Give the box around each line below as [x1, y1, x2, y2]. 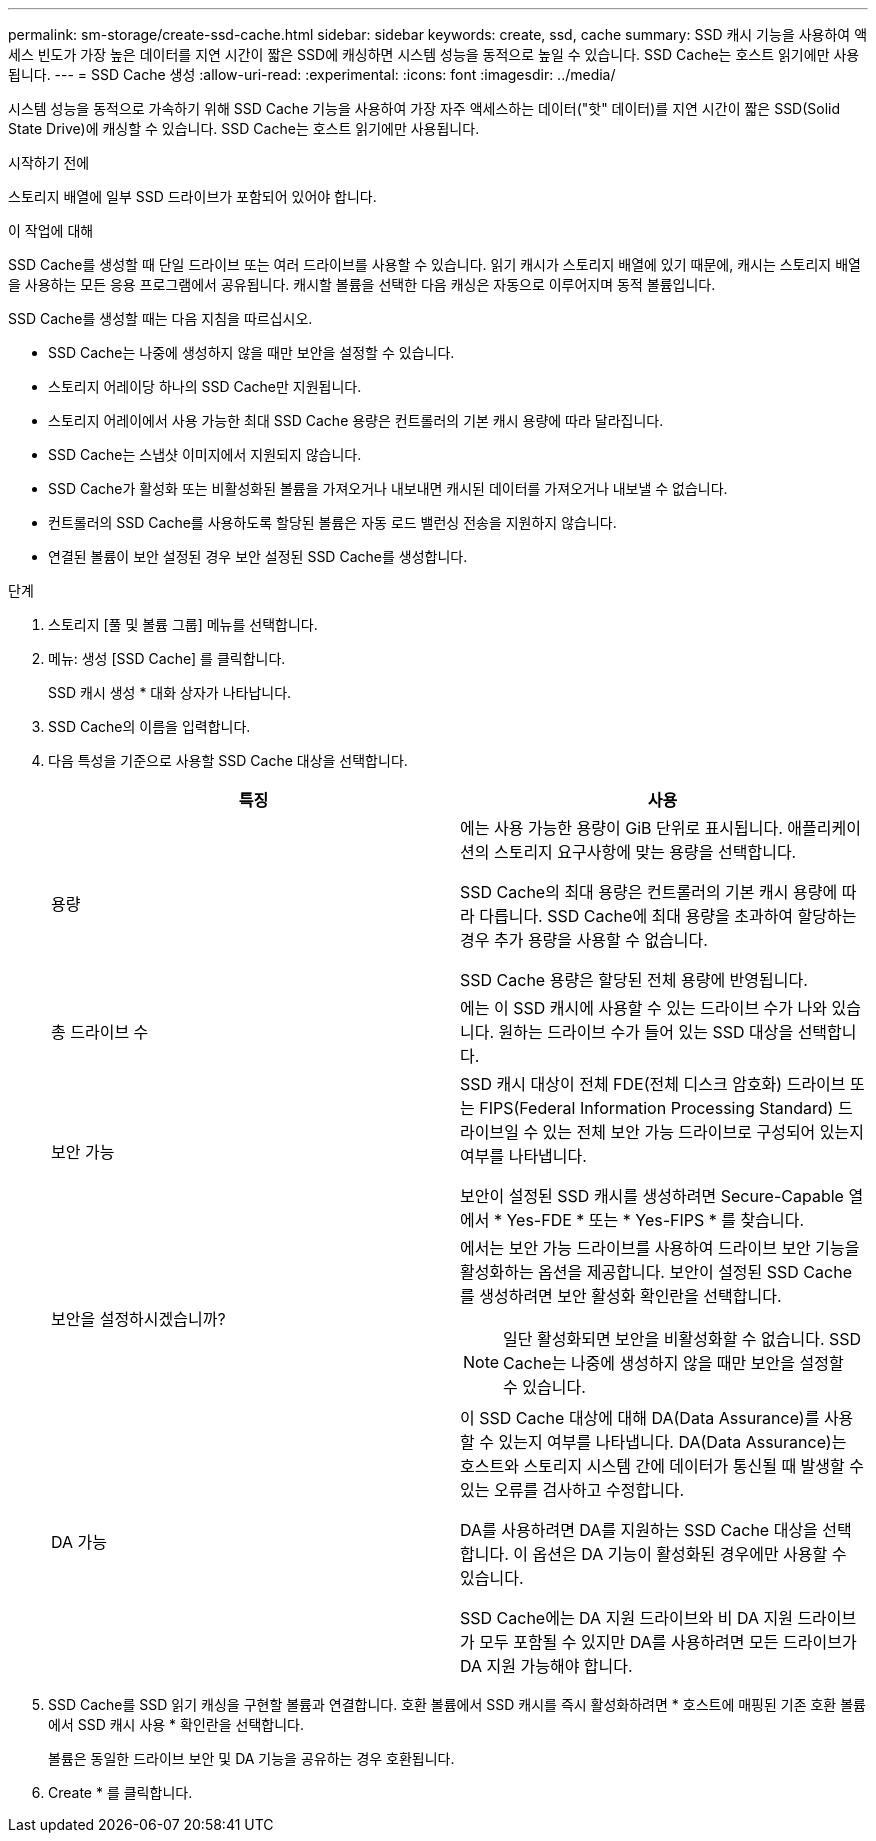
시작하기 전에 [8, 154, 90, 171]
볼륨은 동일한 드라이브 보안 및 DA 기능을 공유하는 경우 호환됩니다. [48, 1750, 455, 1767]
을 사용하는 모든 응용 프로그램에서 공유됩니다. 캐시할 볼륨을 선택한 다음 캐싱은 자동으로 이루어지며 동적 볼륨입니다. [8, 276, 716, 293]
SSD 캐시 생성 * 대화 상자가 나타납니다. [48, 684, 292, 701]
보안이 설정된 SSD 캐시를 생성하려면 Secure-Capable [460, 1186, 844, 1206]
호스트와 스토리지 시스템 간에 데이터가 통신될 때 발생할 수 [460, 1456, 865, 1476]
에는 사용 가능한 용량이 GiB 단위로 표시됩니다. [460, 818, 783, 838]
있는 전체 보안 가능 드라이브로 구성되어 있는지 [542, 1122, 865, 1142]
